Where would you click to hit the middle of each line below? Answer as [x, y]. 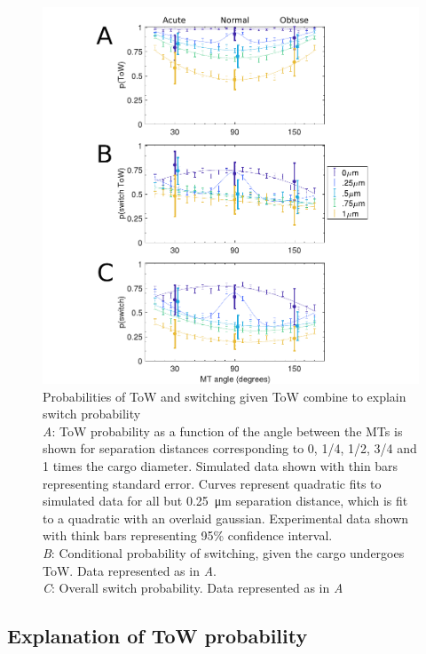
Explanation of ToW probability [158, 636]
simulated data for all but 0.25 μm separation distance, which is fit [225, 501]
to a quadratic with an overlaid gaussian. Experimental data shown [226, 518]
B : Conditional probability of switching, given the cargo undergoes [224, 552]
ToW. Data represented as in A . [130, 570]
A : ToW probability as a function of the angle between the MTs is [223, 431]
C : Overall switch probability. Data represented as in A [193, 588]
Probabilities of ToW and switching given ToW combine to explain [225, 396]
